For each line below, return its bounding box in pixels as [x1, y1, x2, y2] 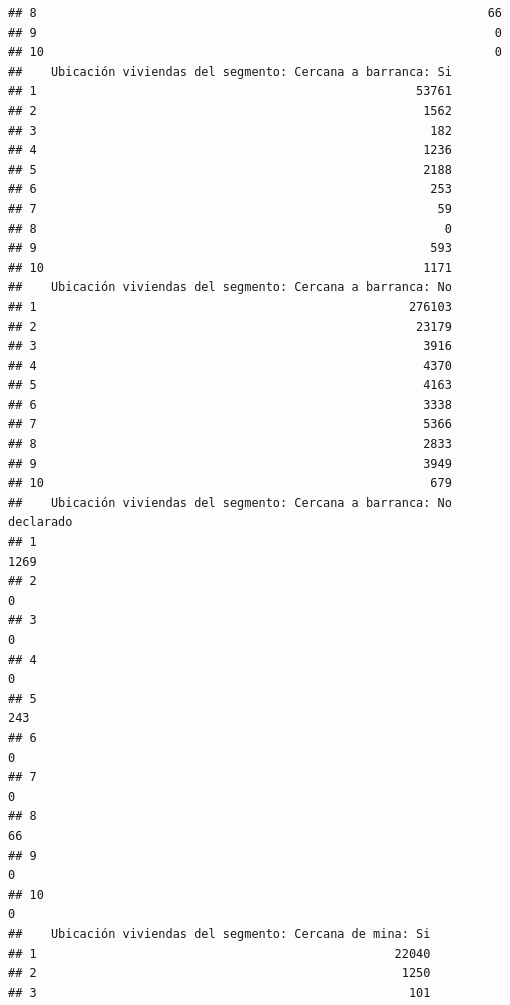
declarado [8, 515, 73, 530]
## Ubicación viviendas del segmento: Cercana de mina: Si [8, 926, 431, 941]
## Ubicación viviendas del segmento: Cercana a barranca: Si [8, 64, 452, 79]
